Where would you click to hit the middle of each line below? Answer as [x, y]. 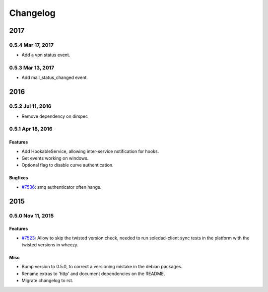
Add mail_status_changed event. [55, 77]
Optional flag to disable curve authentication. [67, 165]
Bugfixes [19, 178]
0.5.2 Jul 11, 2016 [30, 106]
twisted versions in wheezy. [50, 245]
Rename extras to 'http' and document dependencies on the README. [93, 274]
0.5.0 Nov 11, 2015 [32, 216]
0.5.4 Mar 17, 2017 [32, 45]
